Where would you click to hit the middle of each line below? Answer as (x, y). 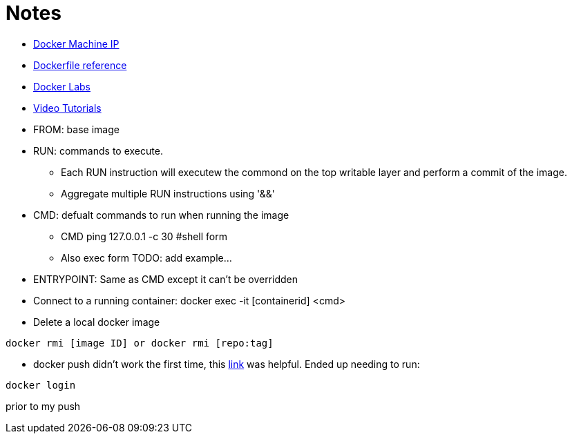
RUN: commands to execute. (98, 150)
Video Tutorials (67, 108)
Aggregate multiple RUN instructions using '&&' (168, 193)
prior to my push (43, 406)
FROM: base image (76, 129)
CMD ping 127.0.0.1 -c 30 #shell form (144, 236)
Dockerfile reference (80, 65)
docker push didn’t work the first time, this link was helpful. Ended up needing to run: (227, 364)
